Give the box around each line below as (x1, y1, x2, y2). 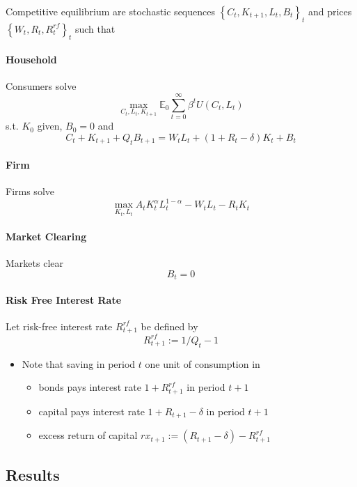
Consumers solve (6, 79, 77, 93)
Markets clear (6, 256, 63, 270)
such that (74, 21, 116, 36)
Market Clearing (6, 229, 87, 243)
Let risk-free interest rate (6, 318, 113, 333)
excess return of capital (38, 428, 138, 442)
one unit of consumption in (145, 356, 260, 371)
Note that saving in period (22, 356, 136, 371)
